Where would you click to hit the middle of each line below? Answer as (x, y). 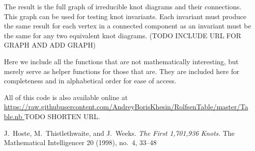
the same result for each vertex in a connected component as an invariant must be (127, 26)
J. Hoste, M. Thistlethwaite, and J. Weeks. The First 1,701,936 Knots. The (119, 133)
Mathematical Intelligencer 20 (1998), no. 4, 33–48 (80, 142)
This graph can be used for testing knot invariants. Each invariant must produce (125, 16)
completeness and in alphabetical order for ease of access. (90, 81)
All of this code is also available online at (66, 97)
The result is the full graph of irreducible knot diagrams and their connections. (123, 6)
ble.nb (13, 116)
